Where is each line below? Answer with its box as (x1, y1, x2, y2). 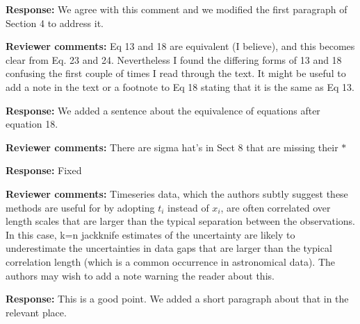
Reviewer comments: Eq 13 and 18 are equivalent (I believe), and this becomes (6, 39, 355, 53)
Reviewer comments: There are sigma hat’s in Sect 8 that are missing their (6, 139, 338, 154)
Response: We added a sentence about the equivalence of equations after (6, 103, 320, 117)
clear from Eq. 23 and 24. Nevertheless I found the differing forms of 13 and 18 (6, 52, 342, 67)
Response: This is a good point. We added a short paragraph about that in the (6, 291, 349, 306)
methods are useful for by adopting (6, 200, 155, 214)
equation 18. (6, 117, 58, 131)
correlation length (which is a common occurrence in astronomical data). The (6, 254, 335, 268)
